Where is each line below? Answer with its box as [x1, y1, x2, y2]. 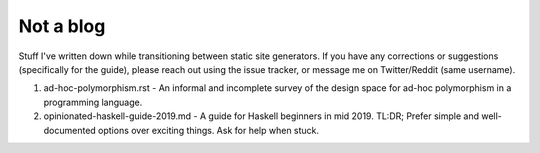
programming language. [43, 96, 143, 108]
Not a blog [18, 15, 106, 37]
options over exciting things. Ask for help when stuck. [98, 124, 320, 136]
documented [43, 124, 97, 136]
